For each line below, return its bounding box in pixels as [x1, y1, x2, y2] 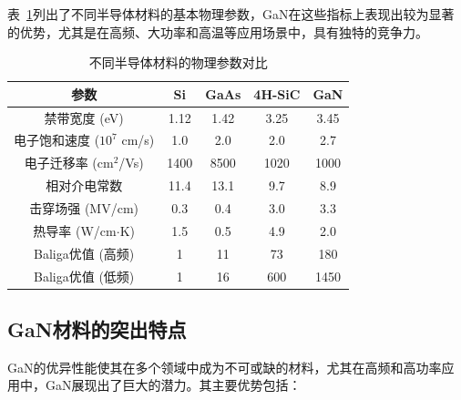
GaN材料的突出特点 [7, 315, 187, 344]
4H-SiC [253, 84, 301, 103]
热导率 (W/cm [33, 221, 117, 240]
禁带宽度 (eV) [44, 108, 124, 127]
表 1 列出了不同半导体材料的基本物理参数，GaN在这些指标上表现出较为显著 [7, 5, 455, 23]
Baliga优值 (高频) [34, 243, 135, 262]
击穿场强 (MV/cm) [29, 199, 139, 217]
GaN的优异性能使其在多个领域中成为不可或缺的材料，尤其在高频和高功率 [7, 357, 442, 376]
